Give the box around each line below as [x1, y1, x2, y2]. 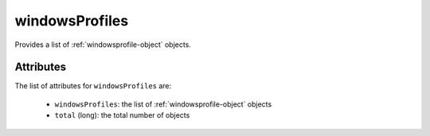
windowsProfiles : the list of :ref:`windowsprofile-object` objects [54, 99, 272, 109]
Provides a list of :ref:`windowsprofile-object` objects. [14, 40, 191, 49]
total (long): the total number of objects [54, 111, 190, 120]
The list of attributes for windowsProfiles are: [14, 81, 172, 91]
